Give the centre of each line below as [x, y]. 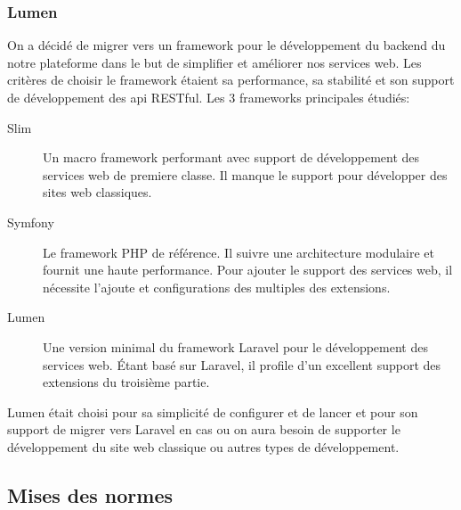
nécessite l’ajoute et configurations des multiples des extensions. [217, 287]
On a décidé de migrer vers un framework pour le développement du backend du [226, 45]
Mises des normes [90, 494]
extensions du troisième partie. [126, 382]
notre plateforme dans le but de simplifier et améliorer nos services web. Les [214, 62]
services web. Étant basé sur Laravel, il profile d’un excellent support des [242, 364]
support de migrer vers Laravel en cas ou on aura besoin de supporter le [204, 429]
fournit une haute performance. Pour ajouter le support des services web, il [248, 270]
